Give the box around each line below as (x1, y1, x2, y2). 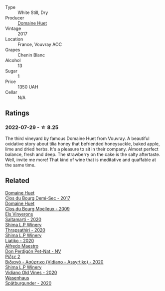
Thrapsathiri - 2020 (5, 227, 46, 233)
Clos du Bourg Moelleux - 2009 (5, 205, 70, 211)
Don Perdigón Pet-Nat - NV (5, 248, 61, 254)
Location (5, 36, 23, 42)
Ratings (5, 109, 30, 117)
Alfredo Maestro (5, 242, 39, 249)
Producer (5, 15, 24, 20)
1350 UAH (17, 84, 38, 89)
